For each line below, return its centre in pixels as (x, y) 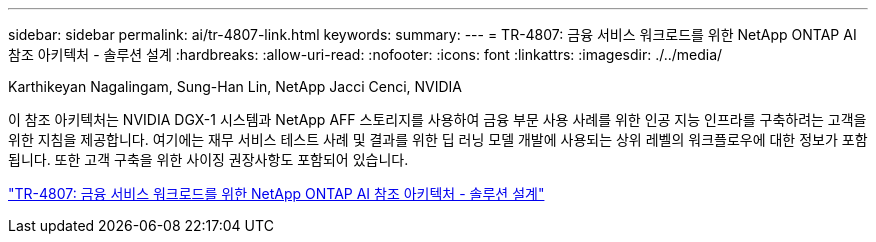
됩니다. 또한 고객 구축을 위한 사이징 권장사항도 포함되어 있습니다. (208, 159)
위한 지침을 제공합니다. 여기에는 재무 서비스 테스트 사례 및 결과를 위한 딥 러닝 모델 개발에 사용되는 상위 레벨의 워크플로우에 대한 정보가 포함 (438, 139)
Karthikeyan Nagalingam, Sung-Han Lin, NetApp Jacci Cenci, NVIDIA (235, 86)
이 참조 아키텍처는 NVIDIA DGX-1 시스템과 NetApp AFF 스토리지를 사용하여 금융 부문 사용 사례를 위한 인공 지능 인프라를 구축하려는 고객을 (437, 119)
